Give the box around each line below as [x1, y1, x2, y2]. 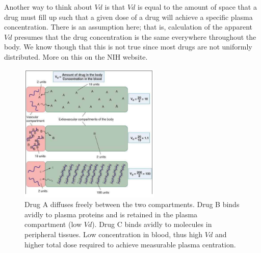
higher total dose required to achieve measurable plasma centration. [24, 239, 236, 249]
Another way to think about [4, 2, 92, 12]
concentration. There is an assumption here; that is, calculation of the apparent [4, 21, 252, 32]
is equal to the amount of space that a [138, 2, 257, 12]
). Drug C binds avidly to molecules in [92, 219, 212, 230]
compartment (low [24, 219, 82, 230]
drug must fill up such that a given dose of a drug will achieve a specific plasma [4, 11, 253, 22]
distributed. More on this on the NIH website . [4, 51, 148, 62]
